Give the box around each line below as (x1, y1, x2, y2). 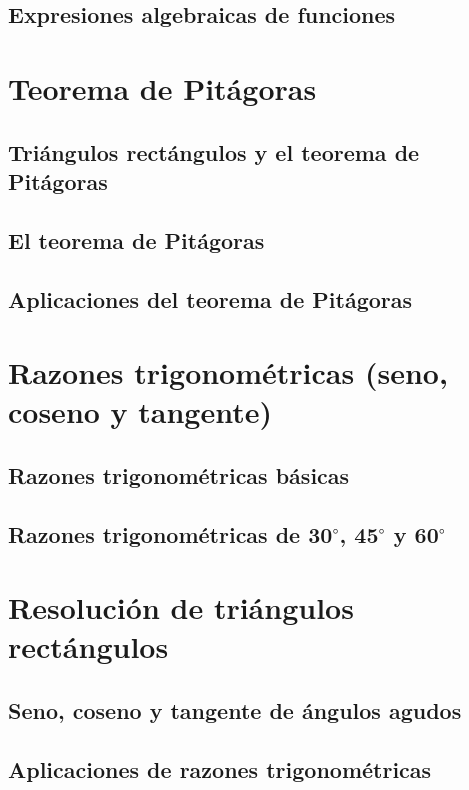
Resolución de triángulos (8, 587, 354, 628)
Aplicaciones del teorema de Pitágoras (8, 283, 413, 314)
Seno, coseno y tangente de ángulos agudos (8, 694, 462, 725)
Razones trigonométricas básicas (8, 459, 350, 490)
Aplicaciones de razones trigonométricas (8, 753, 432, 784)
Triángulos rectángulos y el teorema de (8, 136, 420, 167)
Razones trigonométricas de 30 (8, 518, 333, 549)
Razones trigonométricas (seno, (8, 352, 448, 393)
